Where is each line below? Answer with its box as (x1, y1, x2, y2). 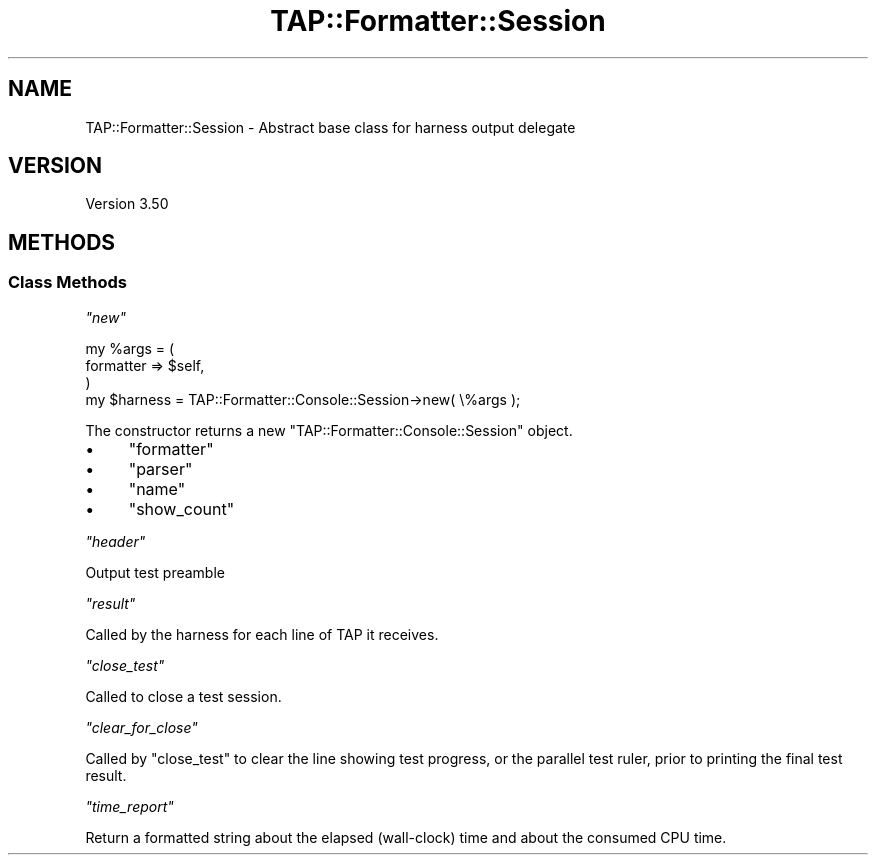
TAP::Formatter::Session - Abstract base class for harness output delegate (85, 118, 576, 136)
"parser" (128, 458, 193, 479)
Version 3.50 (85, 195, 169, 213)
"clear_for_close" (85, 718, 198, 736)
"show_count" (128, 498, 235, 519)
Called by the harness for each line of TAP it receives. (85, 625, 439, 643)
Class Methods (8, 272, 127, 293)
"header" (85, 532, 146, 550)
